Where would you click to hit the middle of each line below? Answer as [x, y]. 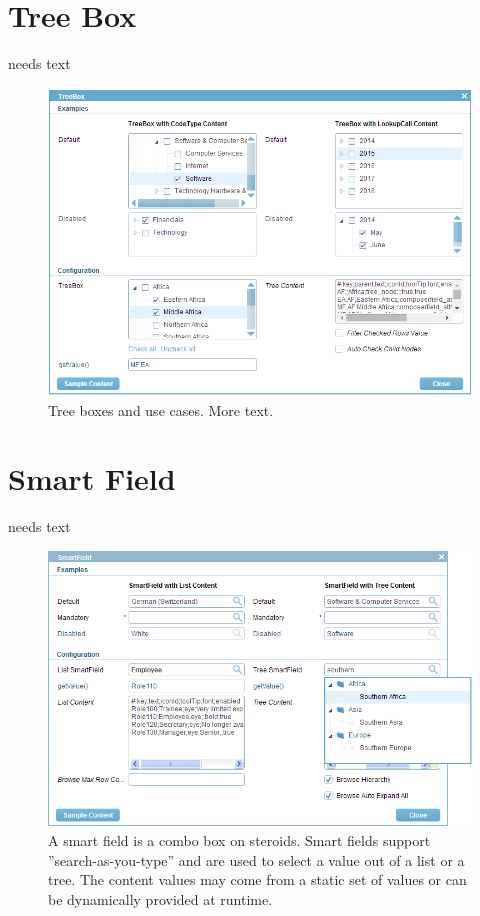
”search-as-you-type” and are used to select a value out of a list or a [256, 859]
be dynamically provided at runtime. [160, 898]
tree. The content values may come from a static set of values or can [257, 879]
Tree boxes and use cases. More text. [161, 409]
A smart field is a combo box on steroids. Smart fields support [239, 840]
